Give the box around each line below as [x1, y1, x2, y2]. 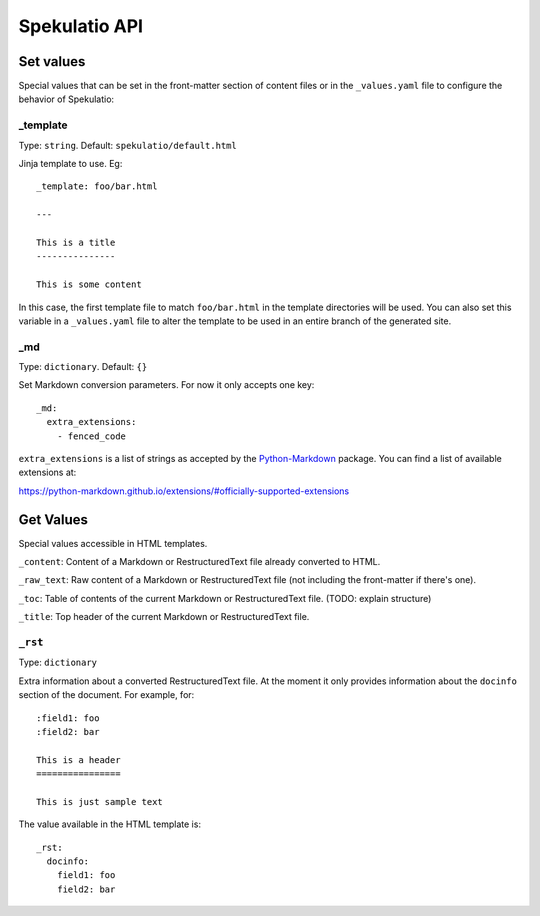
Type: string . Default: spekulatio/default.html [18, 139, 237, 151]
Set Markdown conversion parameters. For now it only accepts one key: [18, 379, 315, 391]
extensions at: [18, 466, 77, 479]
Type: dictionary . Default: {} [18, 361, 148, 373]
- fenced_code [56, 430, 127, 442]
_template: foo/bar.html [36, 181, 158, 192]
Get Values [18, 511, 89, 528]
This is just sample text [36, 796, 164, 807]
